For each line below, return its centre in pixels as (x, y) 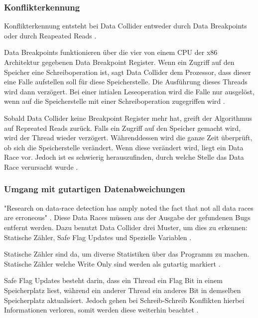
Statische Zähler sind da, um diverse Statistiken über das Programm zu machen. (127, 254)
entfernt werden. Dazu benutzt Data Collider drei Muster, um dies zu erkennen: (126, 227)
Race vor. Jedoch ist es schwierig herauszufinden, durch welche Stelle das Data (124, 157)
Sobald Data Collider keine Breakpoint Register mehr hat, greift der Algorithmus (128, 118)
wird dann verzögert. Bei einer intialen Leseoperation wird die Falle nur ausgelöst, (129, 91)
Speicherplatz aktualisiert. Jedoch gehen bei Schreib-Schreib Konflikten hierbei (124, 300)
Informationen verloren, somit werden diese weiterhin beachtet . (101, 310)
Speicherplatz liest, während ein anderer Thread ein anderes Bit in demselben (123, 290)
